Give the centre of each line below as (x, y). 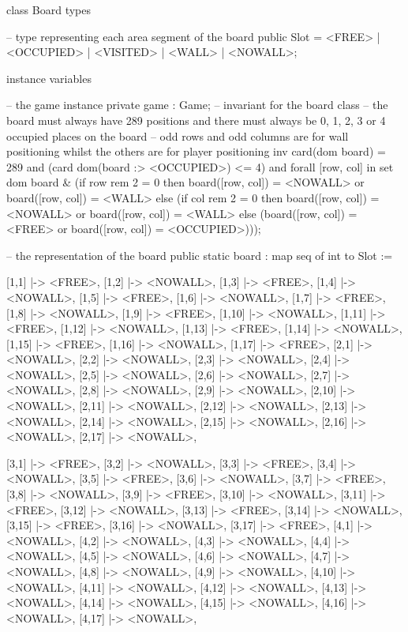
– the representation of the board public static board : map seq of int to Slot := (200, 255)
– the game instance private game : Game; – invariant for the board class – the (197, 105)
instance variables (49, 78)
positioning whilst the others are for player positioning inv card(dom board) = (196, 151)
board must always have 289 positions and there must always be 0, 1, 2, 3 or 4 (196, 120)
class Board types (49, 9)
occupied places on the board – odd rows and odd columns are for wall (178, 135)
